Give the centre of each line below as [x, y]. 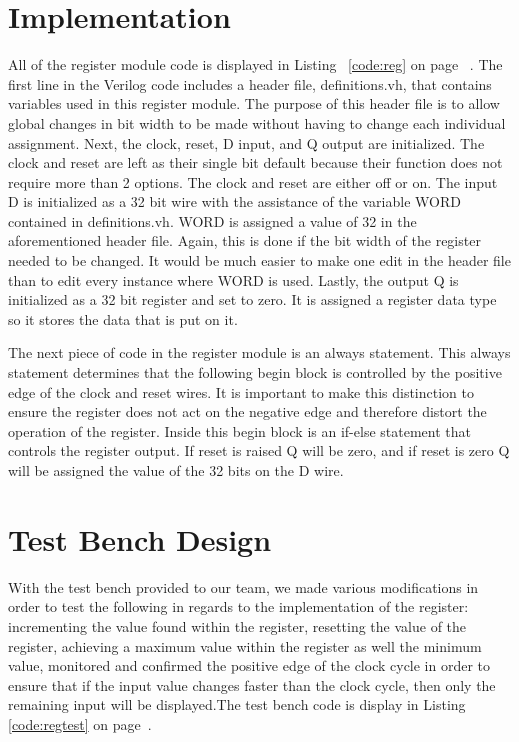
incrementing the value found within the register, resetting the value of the [237, 625]
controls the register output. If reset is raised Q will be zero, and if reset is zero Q [259, 450]
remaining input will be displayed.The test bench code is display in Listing [237, 704]
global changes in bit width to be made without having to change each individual [257, 122]
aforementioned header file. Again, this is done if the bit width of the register [244, 240]
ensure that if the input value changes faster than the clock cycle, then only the [252, 684]
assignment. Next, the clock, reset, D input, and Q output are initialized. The [246, 142]
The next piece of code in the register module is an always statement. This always [259, 352]
